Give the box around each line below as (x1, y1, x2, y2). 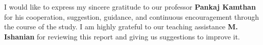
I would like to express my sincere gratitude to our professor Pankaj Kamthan (4, 2, 256, 12)
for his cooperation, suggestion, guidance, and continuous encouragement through (4, 11, 259, 22)
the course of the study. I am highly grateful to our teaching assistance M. (4, 21, 238, 32)
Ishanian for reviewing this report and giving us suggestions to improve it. (4, 31, 240, 41)
